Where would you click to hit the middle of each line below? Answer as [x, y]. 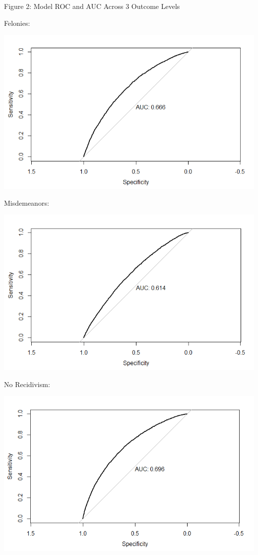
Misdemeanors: [27, 202]
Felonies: [17, 23]
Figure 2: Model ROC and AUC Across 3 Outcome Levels [92, 6]
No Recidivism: [27, 384]
